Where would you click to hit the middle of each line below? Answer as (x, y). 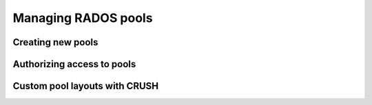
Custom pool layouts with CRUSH (86, 86)
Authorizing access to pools (74, 64)
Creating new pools (55, 42)
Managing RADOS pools (83, 18)
